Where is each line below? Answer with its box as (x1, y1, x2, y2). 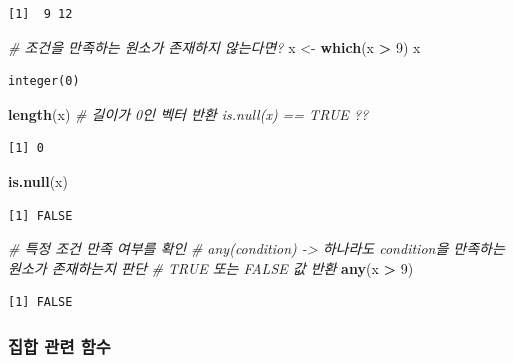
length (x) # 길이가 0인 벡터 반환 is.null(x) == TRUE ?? (8, 103, 369, 124)
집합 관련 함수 (8, 333, 111, 358)
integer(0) (8, 74, 80, 89)
